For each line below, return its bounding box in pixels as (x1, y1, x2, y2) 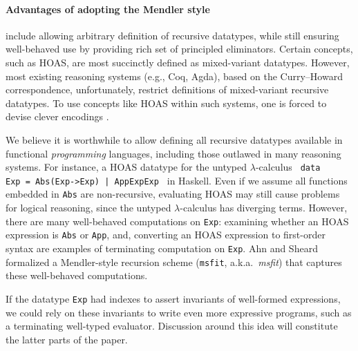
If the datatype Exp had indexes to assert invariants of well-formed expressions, (6, 291, 341, 305)
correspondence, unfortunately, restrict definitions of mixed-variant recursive (6, 82, 329, 97)
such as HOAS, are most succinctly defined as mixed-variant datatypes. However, (6, 55, 350, 69)
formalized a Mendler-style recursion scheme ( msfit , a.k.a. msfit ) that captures (6, 254, 342, 269)
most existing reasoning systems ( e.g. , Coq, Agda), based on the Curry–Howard (6, 68, 343, 83)
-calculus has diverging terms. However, (180, 200, 348, 215)
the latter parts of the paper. (6, 332, 128, 346)
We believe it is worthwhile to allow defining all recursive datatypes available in (6, 132, 343, 146)
